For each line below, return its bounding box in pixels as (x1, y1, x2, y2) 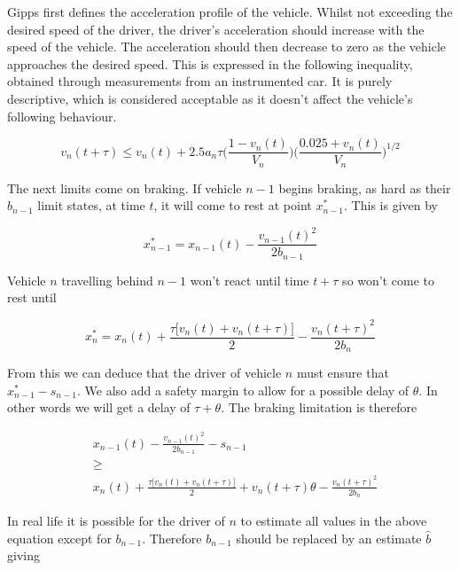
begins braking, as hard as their (278, 178, 451, 197)
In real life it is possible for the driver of (7, 511, 225, 530)
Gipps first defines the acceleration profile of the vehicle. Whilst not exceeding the (7, 3, 453, 20)
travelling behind (61, 270, 153, 289)
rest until (7, 288, 57, 307)
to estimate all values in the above (240, 511, 427, 530)
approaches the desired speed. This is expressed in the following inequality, (7, 54, 413, 73)
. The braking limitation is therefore (221, 398, 417, 417)
